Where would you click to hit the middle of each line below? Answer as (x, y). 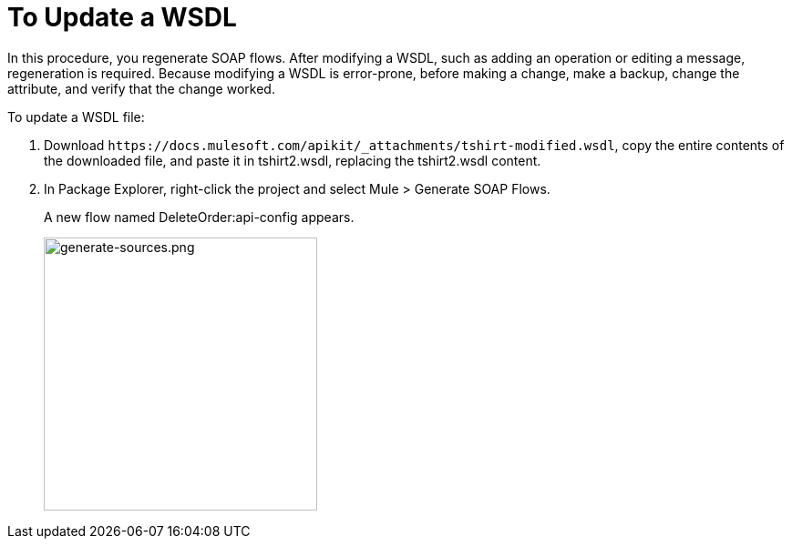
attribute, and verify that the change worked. (141, 88)
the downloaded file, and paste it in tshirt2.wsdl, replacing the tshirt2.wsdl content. (293, 160)
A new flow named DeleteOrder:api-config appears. (199, 217)
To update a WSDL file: (76, 116)
